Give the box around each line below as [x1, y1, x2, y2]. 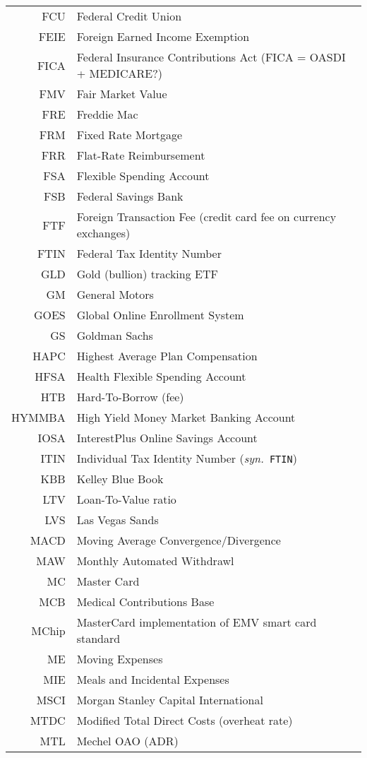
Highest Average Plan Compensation [76, 348, 258, 364]
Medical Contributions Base [76, 593, 215, 610]
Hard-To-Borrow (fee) [76, 389, 184, 405]
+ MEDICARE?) [76, 65, 163, 81]
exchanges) [76, 225, 131, 241]
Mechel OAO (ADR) [76, 733, 179, 749]
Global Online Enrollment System [76, 307, 244, 323]
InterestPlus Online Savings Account [76, 430, 258, 446]
